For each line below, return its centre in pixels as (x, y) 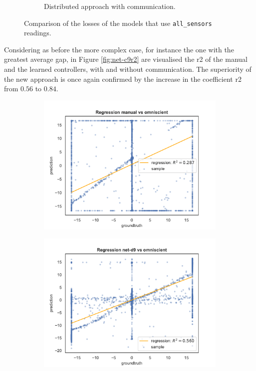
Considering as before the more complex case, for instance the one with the (119, 49)
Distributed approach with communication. (110, 6)
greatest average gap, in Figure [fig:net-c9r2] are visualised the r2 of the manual (126, 59)
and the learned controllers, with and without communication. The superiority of (128, 69)
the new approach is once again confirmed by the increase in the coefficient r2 (123, 79)
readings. (38, 33)
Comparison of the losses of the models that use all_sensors (118, 23)
